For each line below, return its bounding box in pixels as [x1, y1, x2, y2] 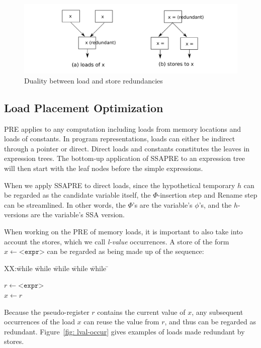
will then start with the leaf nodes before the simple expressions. [4, 163, 203, 173]
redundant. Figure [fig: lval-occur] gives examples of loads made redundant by [4, 326, 245, 336]
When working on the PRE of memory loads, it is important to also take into [4, 226, 243, 237]
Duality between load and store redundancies [24, 75, 163, 85]
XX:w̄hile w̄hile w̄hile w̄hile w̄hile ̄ [4, 263, 109, 273]
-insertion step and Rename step [157, 190, 257, 200]
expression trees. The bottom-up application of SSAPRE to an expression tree [4, 153, 245, 163]
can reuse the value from [83, 316, 159, 327]
